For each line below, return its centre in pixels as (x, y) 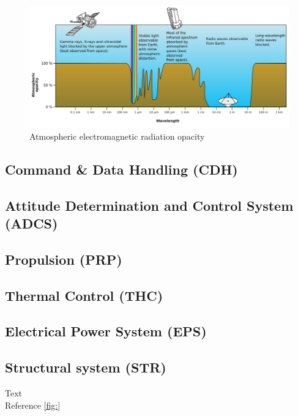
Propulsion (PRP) (64, 259)
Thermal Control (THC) (84, 295)
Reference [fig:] (33, 405)
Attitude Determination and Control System (149, 205)
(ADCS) (32, 223)
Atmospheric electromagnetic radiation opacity (117, 136)
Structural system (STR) (86, 367)
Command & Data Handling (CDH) (121, 169)
